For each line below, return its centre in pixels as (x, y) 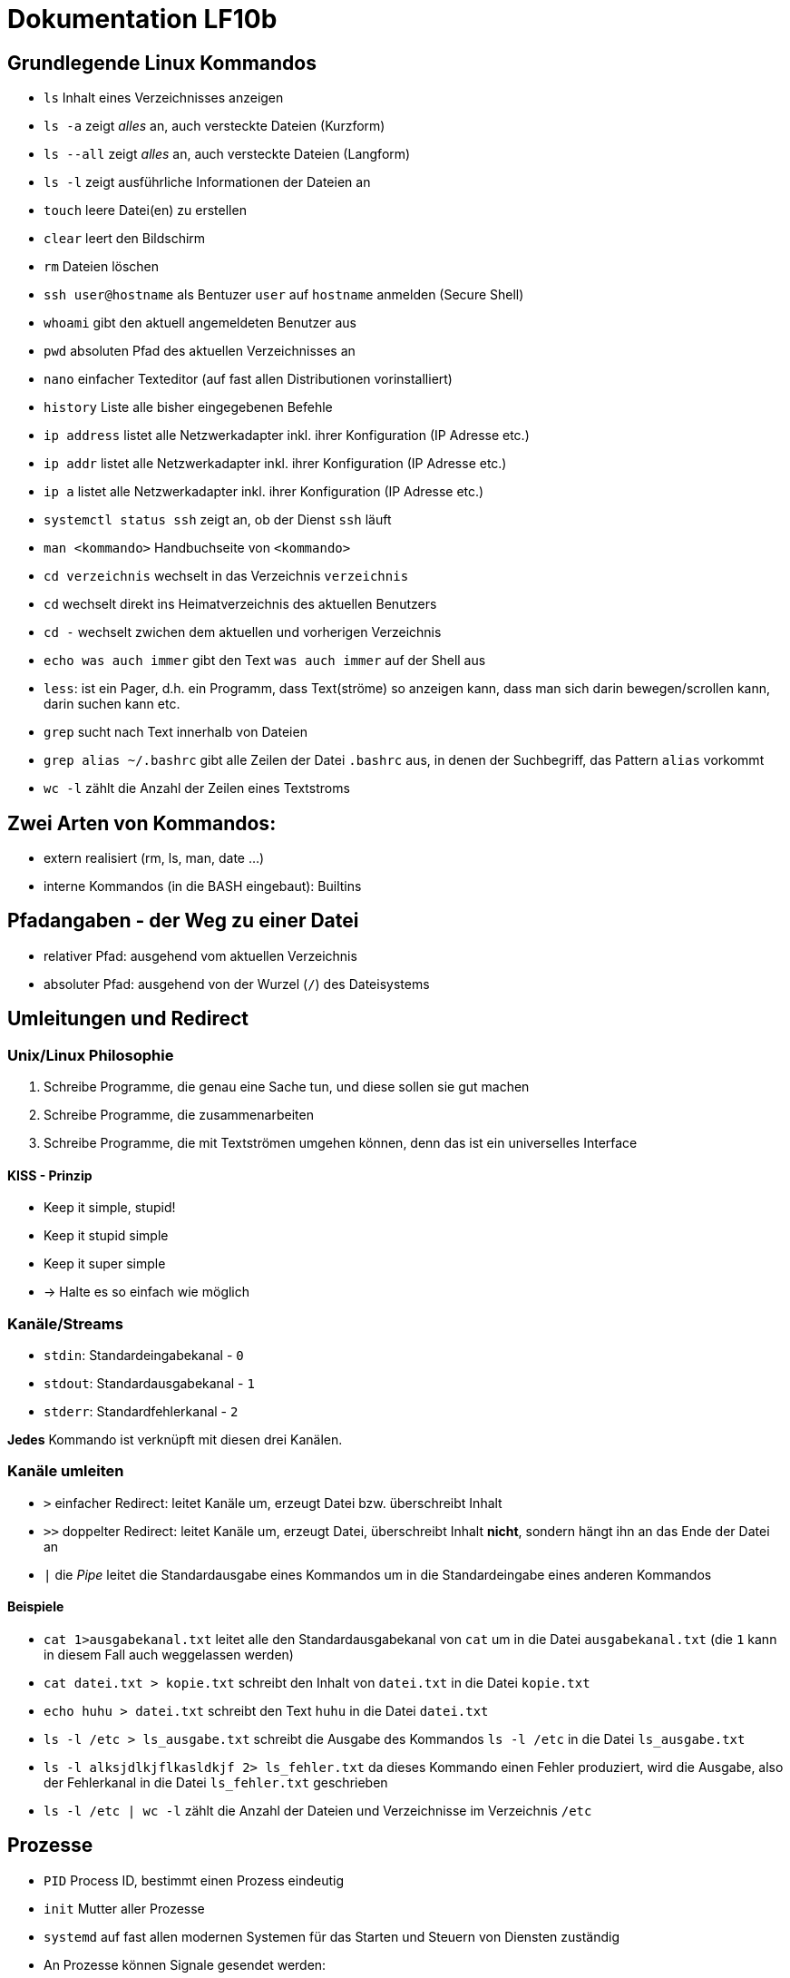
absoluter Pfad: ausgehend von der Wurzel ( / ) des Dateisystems (237, 984)
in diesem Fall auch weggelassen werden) (169, 1655)
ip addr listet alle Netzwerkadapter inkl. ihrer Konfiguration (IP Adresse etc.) (275, 464)
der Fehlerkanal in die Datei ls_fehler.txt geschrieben (216, 1783)
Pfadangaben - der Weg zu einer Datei (183, 921)
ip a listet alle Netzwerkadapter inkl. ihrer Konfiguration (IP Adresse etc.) (264, 492)
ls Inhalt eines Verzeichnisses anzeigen (164, 98)
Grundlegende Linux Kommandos (162, 63)
